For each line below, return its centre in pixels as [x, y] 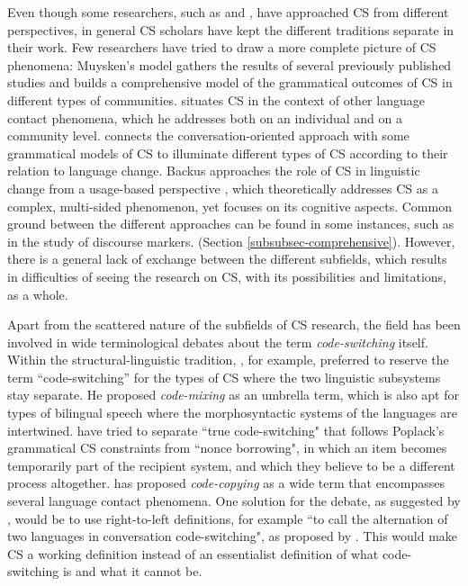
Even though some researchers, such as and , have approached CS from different [228, 12]
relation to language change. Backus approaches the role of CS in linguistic [214, 171]
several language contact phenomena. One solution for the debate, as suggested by [234, 501]
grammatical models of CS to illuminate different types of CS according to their [228, 153]
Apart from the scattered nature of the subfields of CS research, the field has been [234, 325]
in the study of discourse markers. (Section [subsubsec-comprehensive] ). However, [231, 241]
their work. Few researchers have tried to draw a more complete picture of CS [222, 47]
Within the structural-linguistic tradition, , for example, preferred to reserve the [228, 360]
